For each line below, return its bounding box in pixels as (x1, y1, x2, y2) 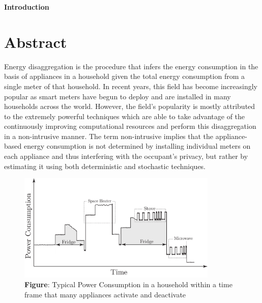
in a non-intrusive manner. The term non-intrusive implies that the (4, 130, 214, 141)
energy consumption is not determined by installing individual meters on (23, 141, 251, 151)
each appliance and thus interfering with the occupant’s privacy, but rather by (4, 151, 248, 161)
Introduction (4, 2, 49, 12)
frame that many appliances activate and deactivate (24, 289, 186, 299)
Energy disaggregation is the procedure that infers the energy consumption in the (4, 61, 258, 71)
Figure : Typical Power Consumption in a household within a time (24, 279, 232, 290)
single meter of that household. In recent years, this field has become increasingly (4, 80, 257, 91)
